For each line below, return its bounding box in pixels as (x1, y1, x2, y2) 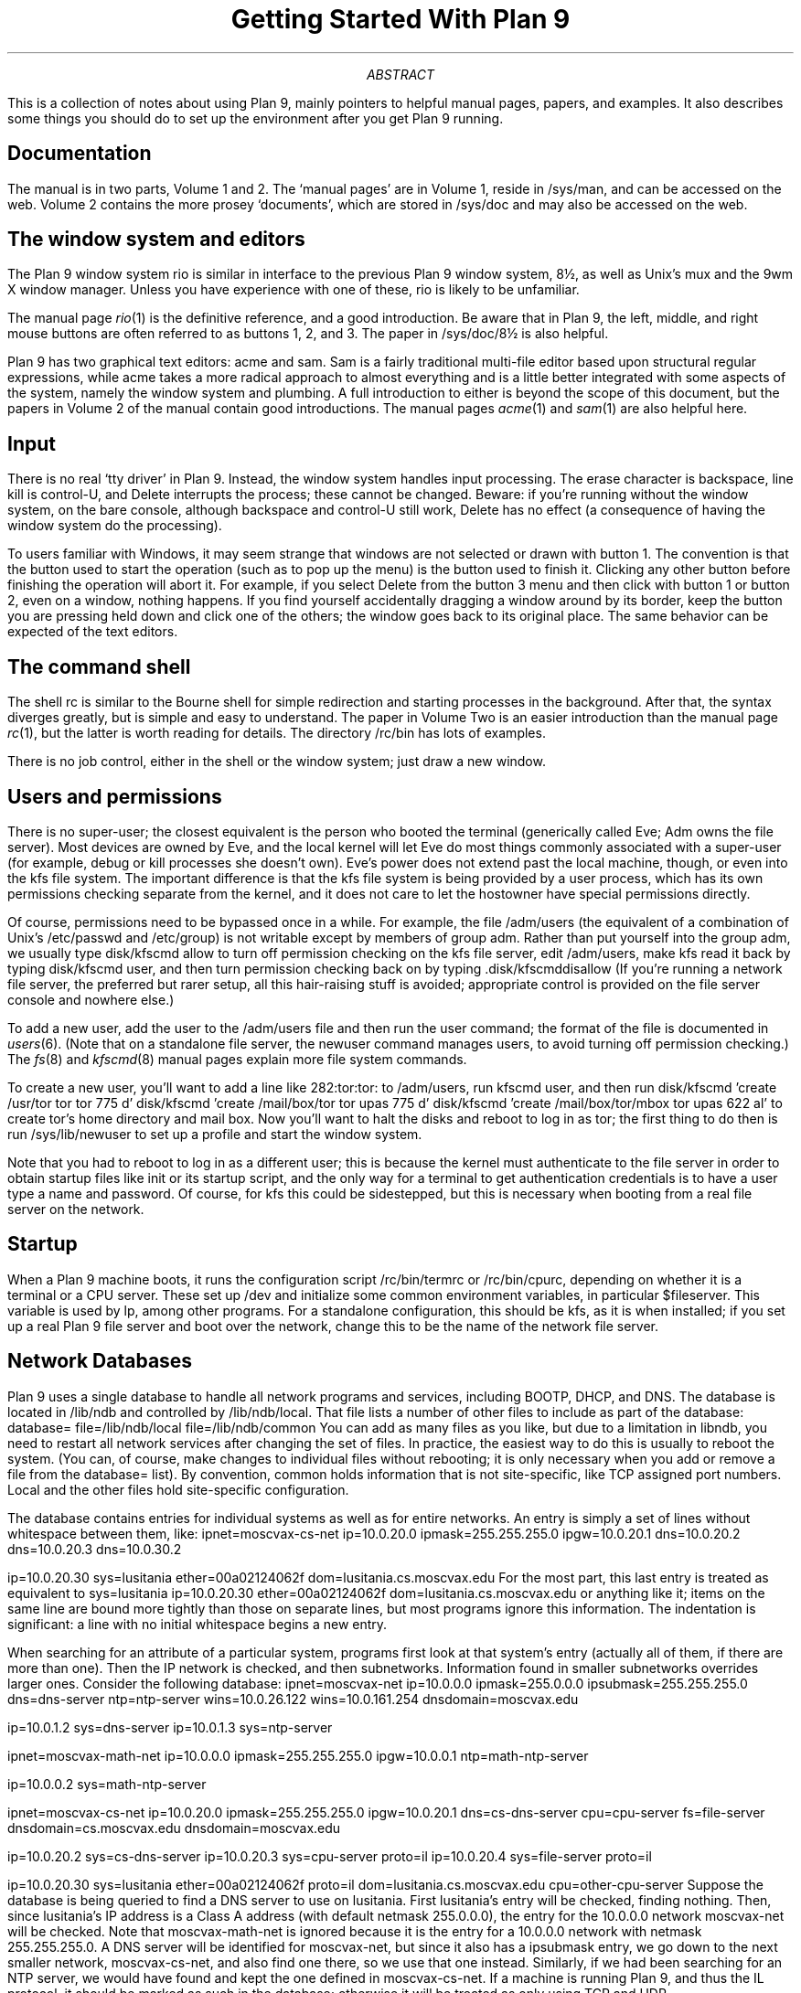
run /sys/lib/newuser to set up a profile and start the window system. (7, 1125, 422, 1142)
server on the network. (7, 1200, 144, 1217)
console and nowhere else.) (7, 991, 175, 1007)
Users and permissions (7, 784, 222, 808)
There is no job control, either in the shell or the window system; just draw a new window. (7, 753, 546, 770)
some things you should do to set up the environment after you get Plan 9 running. (7, 110, 504, 126)
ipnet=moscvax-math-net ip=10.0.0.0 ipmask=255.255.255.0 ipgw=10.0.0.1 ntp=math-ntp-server (7, 1747, 589, 1764)
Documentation (7, 142, 152, 165)
